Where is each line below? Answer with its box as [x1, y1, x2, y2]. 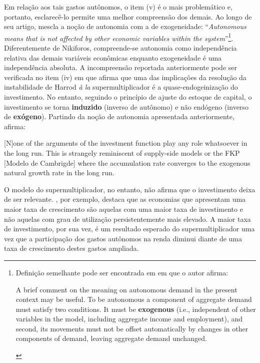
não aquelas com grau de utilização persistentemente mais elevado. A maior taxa [4, 213, 251, 224]
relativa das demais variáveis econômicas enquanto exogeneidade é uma [4, 52, 222, 63]
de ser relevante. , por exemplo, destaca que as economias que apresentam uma [4, 194, 246, 204]
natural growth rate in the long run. [4, 167, 114, 178]
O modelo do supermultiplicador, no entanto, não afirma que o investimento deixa [4, 184, 255, 194]
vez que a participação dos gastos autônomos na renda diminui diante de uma [4, 233, 242, 243]
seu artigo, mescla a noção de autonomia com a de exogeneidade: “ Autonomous [4, 21, 246, 32]
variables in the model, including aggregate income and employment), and [15, 313, 243, 324]
